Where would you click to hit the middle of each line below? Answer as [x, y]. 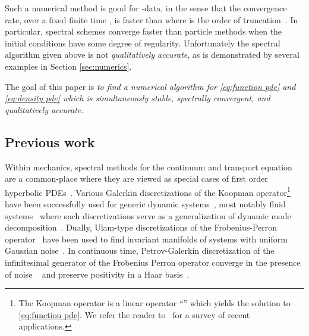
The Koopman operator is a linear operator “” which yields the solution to [154, 303]
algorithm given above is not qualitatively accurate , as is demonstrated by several [152, 55]
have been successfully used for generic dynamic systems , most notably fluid [145, 203]
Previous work [50, 141]
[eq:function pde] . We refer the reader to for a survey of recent [134, 314]
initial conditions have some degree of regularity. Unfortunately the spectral [143, 43]
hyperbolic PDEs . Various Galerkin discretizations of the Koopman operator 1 [148, 191]
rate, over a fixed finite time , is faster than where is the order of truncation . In [152, 19]
